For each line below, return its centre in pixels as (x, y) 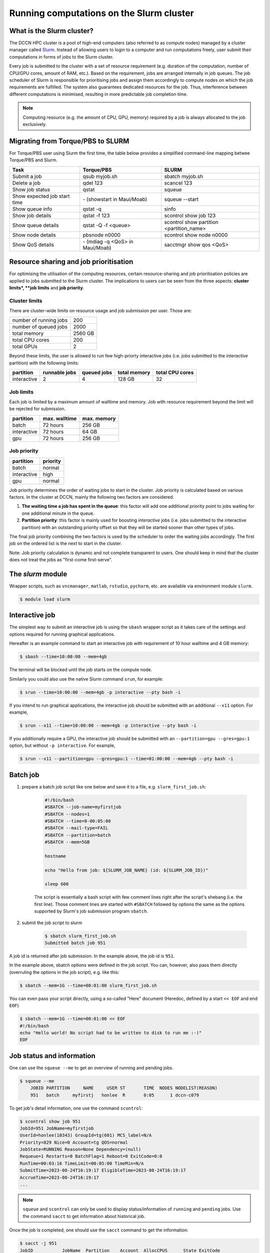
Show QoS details (33, 245)
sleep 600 (57, 884)
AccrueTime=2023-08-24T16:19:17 (59, 1177)
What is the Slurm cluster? (51, 31)
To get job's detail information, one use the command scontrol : (76, 1108)
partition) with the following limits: (44, 363)
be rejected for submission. (37, 409)
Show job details (32, 216)
